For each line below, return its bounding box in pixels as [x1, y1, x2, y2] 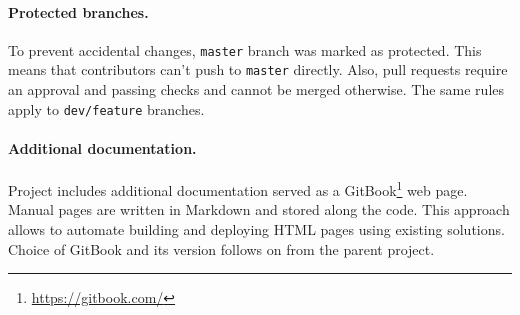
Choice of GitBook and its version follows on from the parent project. [8, 238, 435, 259]
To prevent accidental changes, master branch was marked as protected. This [8, 39, 482, 60]
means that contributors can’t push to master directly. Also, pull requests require [8, 59, 508, 80]
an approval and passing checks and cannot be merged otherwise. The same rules [8, 79, 505, 100]
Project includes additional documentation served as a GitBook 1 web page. [8, 177, 468, 200]
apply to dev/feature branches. [8, 98, 205, 119]
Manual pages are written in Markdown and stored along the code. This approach [8, 199, 510, 220]
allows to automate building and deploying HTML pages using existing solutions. [8, 219, 505, 239]
